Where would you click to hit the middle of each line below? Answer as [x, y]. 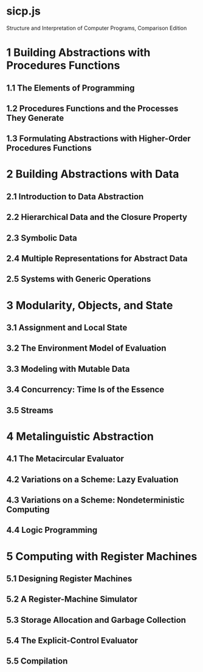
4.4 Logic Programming [52, 530]
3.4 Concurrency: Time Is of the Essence [85, 390]
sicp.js [24, 11]
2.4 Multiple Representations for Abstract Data [97, 259]
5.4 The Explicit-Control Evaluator [72, 641]
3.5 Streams [30, 410]
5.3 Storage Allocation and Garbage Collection [96, 620]
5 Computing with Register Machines [102, 556]
